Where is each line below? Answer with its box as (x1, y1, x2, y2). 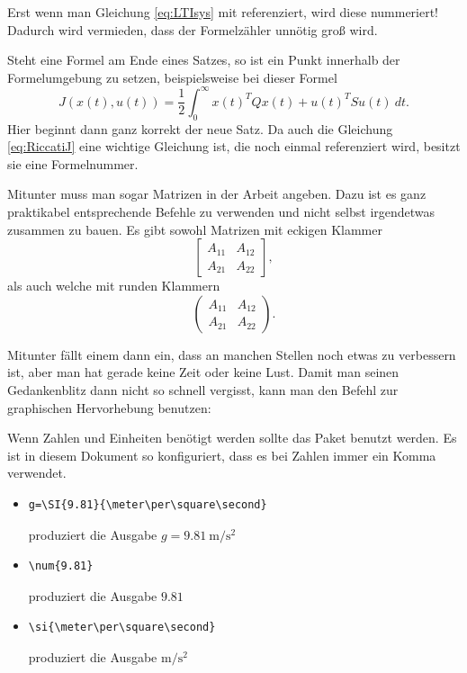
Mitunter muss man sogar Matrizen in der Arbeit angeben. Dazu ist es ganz (7, 184, 427, 203)
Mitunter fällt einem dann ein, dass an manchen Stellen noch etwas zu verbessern (7, 345, 456, 363)
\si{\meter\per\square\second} (28, 621, 216, 634)
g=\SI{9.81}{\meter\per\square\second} (28, 498, 267, 511)
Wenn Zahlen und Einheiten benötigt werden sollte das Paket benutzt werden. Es (7, 428, 457, 447)
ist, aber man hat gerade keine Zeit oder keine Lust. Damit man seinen (7, 363, 400, 381)
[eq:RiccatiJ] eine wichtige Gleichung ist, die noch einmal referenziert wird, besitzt (7, 137, 461, 156)
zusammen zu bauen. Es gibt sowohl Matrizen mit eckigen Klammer (7, 220, 382, 238)
